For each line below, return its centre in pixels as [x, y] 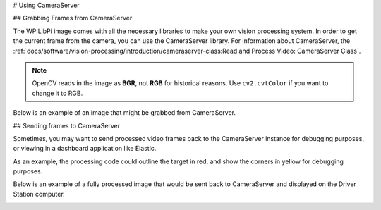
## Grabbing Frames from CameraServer [73, 18]
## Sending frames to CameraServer [66, 125]
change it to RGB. [58, 93]
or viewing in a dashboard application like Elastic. [85, 149]
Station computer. [39, 194]
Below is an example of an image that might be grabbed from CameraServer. [125, 113]
